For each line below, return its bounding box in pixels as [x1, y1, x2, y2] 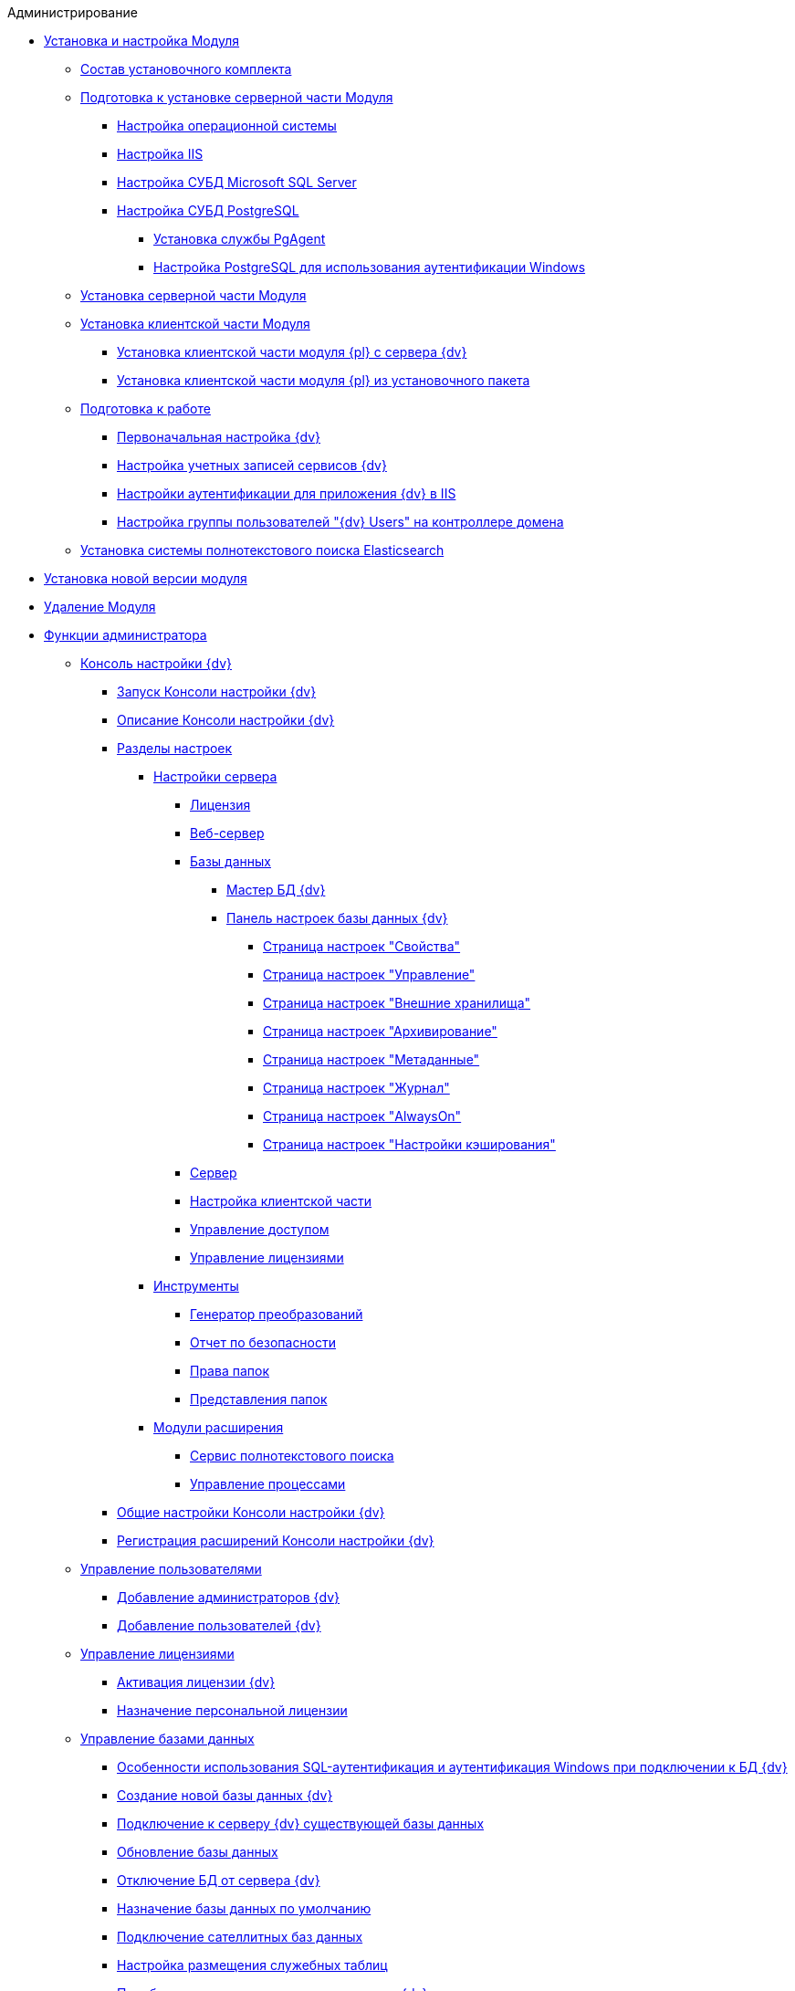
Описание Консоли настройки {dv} [117, 712, 335, 728]
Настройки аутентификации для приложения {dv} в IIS [117, 486, 456, 501]
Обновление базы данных [117, 1844, 278, 1860]
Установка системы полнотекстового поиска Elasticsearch [80, 542, 445, 558]
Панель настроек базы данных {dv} [226, 910, 448, 926]
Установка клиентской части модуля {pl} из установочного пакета [117, 372, 530, 388]
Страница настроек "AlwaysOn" [263, 1108, 462, 1124]
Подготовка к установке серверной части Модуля [80, 89, 393, 105]
